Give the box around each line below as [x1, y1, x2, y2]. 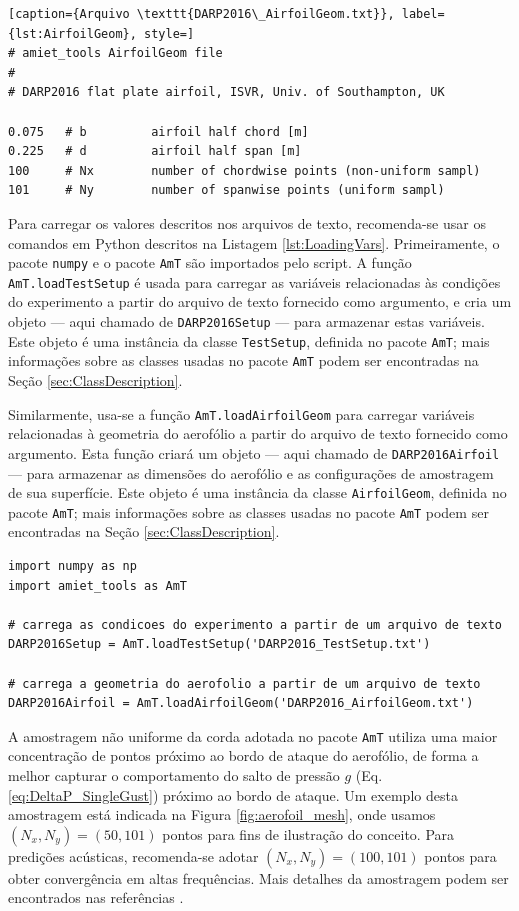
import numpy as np [8, 559, 137, 573]
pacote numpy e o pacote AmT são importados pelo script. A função [8, 252, 412, 273]
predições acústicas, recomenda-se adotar [8, 845, 259, 866]
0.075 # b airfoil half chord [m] [8, 124, 309, 139]
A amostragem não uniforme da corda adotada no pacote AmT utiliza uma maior [8, 725, 498, 746]
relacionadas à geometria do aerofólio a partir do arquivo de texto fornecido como [8, 423, 508, 444]
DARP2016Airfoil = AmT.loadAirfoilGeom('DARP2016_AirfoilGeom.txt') [8, 696, 474, 711]
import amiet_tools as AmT [8, 578, 187, 593]
